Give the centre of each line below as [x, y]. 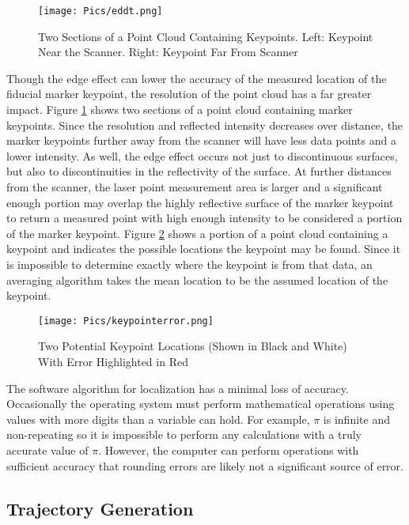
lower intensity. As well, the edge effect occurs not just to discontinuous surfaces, [202, 155]
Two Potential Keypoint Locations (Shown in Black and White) [193, 346]
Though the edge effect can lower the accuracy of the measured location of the [197, 78]
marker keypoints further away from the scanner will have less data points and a [201, 140]
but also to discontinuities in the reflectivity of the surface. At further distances [199, 171]
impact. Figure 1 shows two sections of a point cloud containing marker [180, 110]
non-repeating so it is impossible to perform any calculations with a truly [184, 434]
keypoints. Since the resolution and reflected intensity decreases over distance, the [205, 125]
